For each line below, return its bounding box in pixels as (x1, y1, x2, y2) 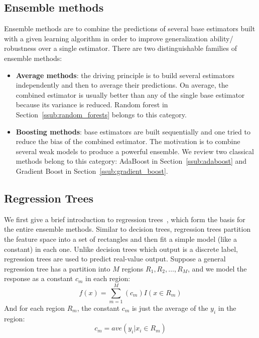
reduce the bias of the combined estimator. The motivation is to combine (16, 136, 240, 147)
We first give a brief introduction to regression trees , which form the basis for (4, 214, 245, 224)
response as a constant (4, 273, 73, 284)
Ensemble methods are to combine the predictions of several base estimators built (4, 23, 255, 34)
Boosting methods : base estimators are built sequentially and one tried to (16, 126, 250, 137)
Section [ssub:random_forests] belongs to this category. (16, 109, 187, 119)
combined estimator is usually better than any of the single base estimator (16, 89, 245, 100)
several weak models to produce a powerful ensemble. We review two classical (16, 146, 254, 156)
